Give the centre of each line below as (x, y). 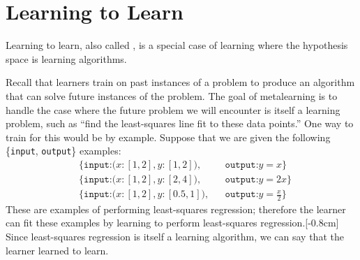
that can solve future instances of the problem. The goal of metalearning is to (172, 95)
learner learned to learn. (57, 250)
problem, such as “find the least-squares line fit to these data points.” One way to (180, 123)
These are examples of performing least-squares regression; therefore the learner (176, 209)
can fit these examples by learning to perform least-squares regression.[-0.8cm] (172, 223)
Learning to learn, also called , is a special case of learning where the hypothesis (177, 45)
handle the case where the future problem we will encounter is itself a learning (173, 109)
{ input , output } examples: (63, 151)
